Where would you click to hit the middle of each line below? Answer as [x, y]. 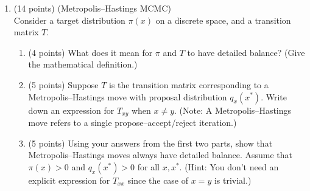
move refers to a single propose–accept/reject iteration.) [132, 123]
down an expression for [71, 110]
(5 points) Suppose [63, 84]
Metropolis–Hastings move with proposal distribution [128, 96]
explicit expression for [69, 180]
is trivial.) [233, 180]
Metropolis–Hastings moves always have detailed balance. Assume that [160, 155]
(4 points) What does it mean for [90, 52]
